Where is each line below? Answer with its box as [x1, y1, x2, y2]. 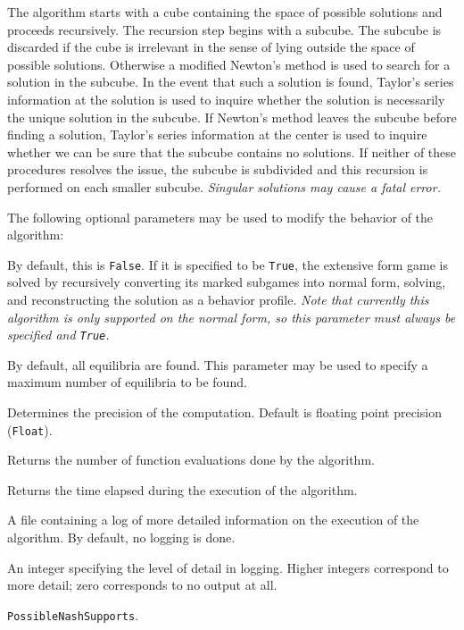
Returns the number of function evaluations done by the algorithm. [7, 450, 375, 469]
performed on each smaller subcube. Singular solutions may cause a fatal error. [7, 177, 441, 196]
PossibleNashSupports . [7, 605, 139, 624]
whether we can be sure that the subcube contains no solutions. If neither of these [7, 142, 457, 161]
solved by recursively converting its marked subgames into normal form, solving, [7, 273, 446, 291]
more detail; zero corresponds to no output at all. [7, 575, 278, 594]
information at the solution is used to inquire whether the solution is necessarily [7, 89, 445, 108]
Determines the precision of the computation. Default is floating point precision [7, 403, 442, 421]
